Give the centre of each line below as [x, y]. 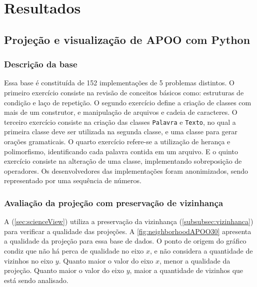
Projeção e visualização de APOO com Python [127, 39]
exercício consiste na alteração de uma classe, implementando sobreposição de [123, 161]
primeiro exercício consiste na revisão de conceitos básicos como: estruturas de [124, 92]
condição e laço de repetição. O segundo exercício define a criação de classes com [128, 102]
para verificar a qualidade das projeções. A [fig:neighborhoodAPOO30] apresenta [128, 231]
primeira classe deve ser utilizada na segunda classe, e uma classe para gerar [121, 132]
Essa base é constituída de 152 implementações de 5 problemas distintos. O [119, 83]
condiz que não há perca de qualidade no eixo [74, 250]
